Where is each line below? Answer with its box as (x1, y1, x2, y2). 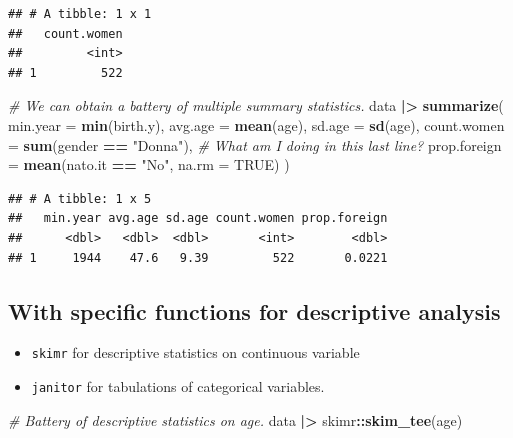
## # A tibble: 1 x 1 (8, 7, 152, 21)
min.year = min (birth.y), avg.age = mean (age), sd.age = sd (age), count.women (8, 114, 505, 135)
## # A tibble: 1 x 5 (8, 191, 152, 206)
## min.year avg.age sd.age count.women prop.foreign (8, 211, 388, 226)
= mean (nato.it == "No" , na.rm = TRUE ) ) (8, 154, 290, 175)
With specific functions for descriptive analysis (8, 295, 501, 326)
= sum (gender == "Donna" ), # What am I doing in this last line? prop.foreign (8, 134, 502, 155)
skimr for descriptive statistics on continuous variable (31, 342, 360, 363)
